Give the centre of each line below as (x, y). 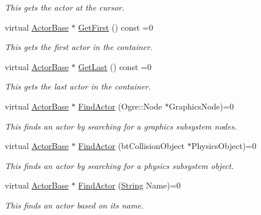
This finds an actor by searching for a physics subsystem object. (119, 165)
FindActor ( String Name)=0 (129, 185)
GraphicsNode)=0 (201, 106)
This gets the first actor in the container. (79, 47)
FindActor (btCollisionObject (131, 146)
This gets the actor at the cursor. (65, 7)
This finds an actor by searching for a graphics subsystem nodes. (121, 126)
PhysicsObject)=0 (224, 146)
